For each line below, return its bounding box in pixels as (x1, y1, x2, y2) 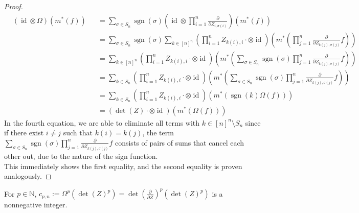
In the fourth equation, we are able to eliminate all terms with (4, 117, 200, 128)
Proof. (4, 1, 23, 11)
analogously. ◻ (4, 171, 52, 181)
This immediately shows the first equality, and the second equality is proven (4, 160, 242, 171)
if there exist (4, 127, 44, 138)
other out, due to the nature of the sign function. (4, 150, 158, 161)
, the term (142, 127, 174, 138)
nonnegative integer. (4, 199, 68, 210)
